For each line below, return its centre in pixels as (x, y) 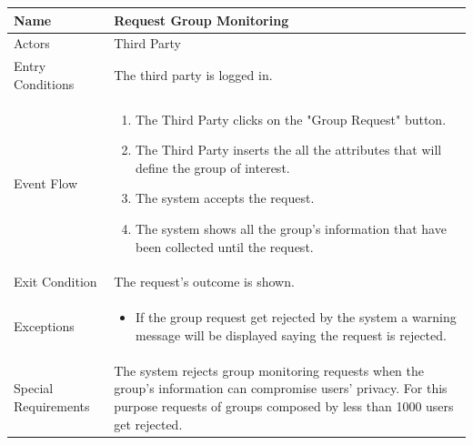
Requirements (52, 405)
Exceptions (44, 326)
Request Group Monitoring (201, 20)
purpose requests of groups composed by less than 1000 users (284, 405)
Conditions (44, 83)
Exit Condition (55, 282)
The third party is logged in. (193, 74)
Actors (32, 43)
